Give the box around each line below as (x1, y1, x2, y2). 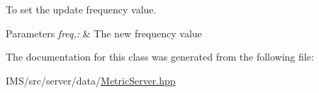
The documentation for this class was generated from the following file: (6, 49, 314, 64)
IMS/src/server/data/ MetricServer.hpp (6, 73, 176, 87)
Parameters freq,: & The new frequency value (6, 25, 202, 40)
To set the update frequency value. (6, 2, 157, 16)
